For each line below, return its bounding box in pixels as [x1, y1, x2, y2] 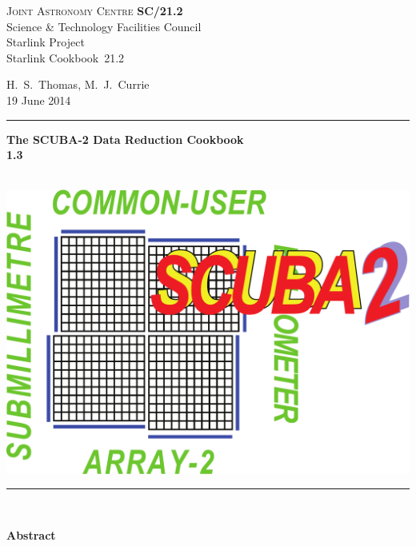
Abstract [6, 526, 56, 543]
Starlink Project [6, 34, 85, 50]
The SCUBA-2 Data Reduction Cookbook [6, 130, 244, 147]
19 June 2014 [6, 91, 71, 108]
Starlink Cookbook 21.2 [6, 49, 125, 66]
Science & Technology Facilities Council [6, 18, 202, 34]
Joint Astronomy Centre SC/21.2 [6, 2, 183, 18]
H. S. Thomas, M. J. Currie [6, 76, 150, 93]
